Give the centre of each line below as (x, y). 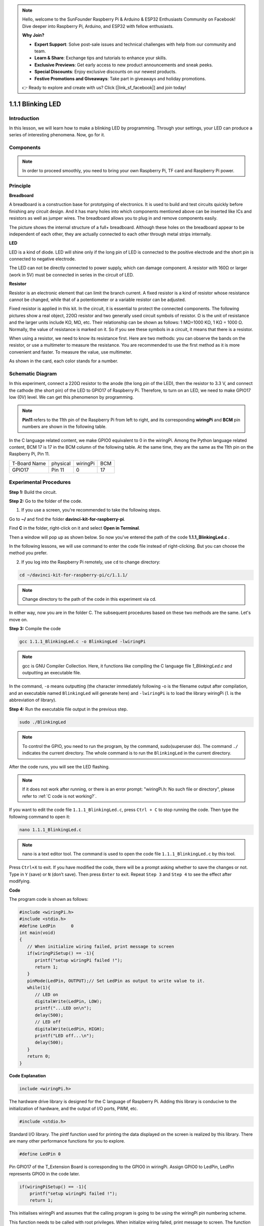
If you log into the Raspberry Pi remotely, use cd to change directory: (91, 562)
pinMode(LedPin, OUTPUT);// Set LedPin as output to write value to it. (116, 981)
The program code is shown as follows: (49, 899)
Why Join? (33, 35)
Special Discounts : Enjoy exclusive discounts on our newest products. (106, 72)
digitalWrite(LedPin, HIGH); (70, 1029)
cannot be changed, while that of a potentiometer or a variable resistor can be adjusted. (98, 300)
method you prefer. (28, 553)
